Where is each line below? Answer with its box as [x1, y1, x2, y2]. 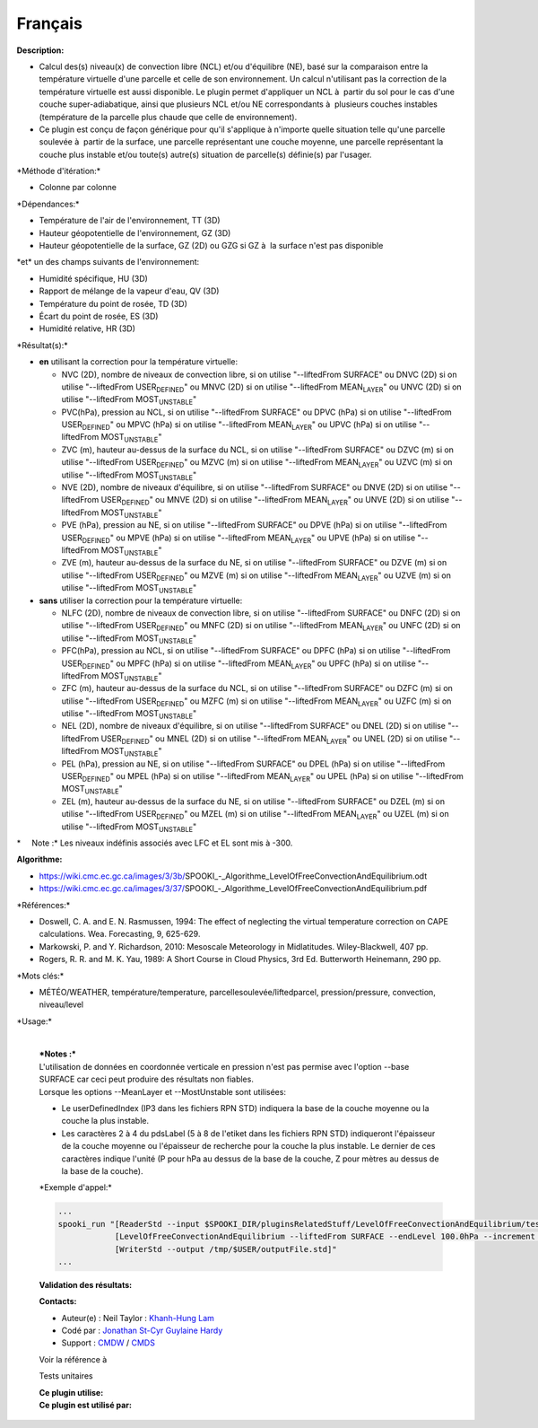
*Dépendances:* [16, 198, 80, 209]
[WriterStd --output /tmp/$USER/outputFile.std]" [114, 1244, 337, 1254]
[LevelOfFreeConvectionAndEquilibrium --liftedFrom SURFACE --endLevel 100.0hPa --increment [114, 1231, 535, 1242]
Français [16, 13, 82, 33]
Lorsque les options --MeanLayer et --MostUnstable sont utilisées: [39, 1086, 287, 1097]
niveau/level [39, 999, 84, 1010]
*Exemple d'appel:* [39, 1182, 112, 1193]
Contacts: [39, 1296, 77, 1307]
